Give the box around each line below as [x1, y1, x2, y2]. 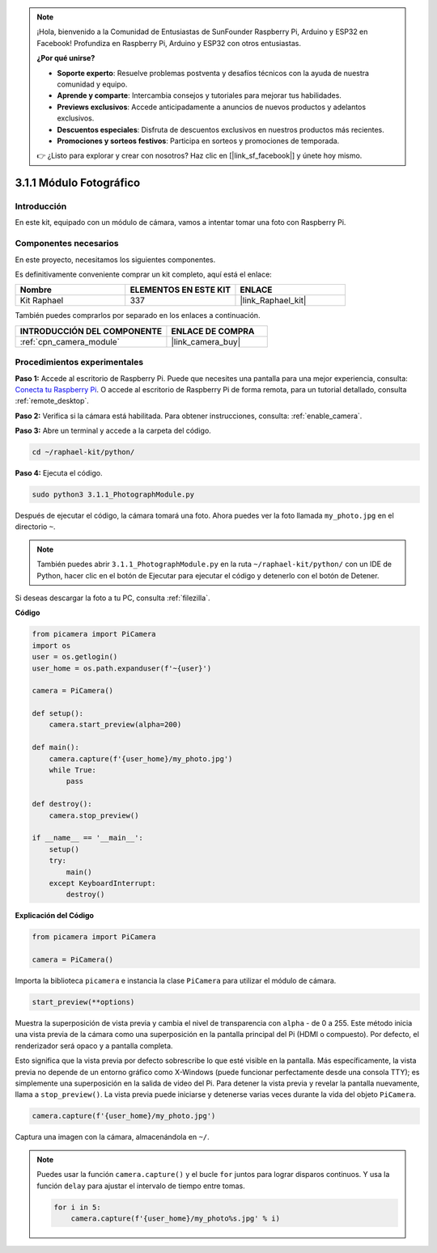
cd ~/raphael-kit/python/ [32, 447, 135, 457]
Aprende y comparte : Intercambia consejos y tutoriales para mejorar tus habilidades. [57, 91, 342, 100]
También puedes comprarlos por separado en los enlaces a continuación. [15, 311, 261, 320]
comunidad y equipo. [57, 79, 128, 89]
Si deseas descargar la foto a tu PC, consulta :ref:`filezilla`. [15, 593, 210, 603]
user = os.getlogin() [32, 652, 118, 662]
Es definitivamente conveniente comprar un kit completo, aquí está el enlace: [15, 269, 273, 279]
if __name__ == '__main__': [32, 833, 143, 843]
